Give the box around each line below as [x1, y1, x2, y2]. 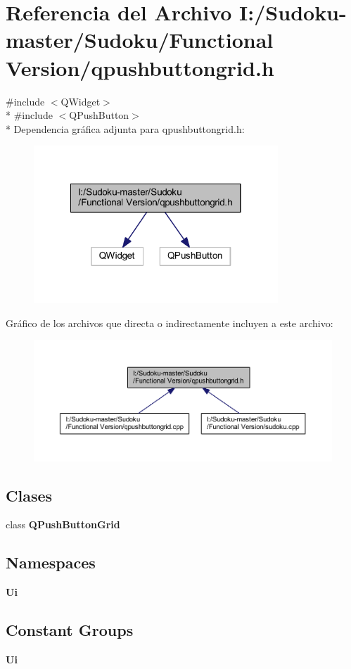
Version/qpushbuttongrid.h [6, 53, 274, 82]
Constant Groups [6, 619, 134, 641]
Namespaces [6, 552, 96, 573]
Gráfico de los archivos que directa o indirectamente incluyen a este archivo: [6, 315, 333, 330]
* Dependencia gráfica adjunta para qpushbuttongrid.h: [6, 121, 245, 136]
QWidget [60, 94, 101, 108]
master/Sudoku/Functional [6, 25, 274, 54]
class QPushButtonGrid [6, 517, 120, 532]
